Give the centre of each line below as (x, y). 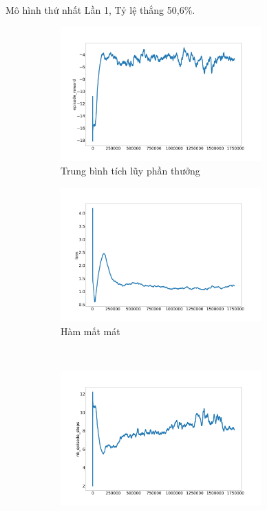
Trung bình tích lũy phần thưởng (130, 170)
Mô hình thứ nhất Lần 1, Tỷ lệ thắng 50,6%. (100, 10)
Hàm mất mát (90, 331)
